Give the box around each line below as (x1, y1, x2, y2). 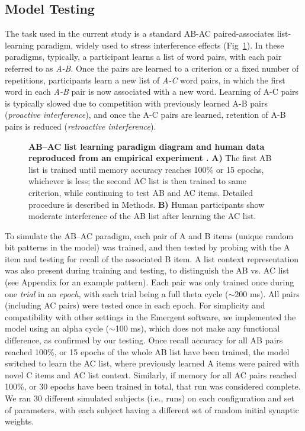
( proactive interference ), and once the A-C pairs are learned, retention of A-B (5, 108, 286, 121)
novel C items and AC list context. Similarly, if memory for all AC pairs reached (5, 368, 297, 381)
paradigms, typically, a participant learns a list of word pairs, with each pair (5, 50, 282, 63)
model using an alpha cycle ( (5, 322, 109, 334)
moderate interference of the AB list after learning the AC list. (28, 210, 256, 222)
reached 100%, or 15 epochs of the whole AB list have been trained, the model (5, 345, 290, 358)
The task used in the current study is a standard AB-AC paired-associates (5, 27, 275, 40)
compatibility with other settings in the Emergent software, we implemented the (5, 310, 296, 323)
